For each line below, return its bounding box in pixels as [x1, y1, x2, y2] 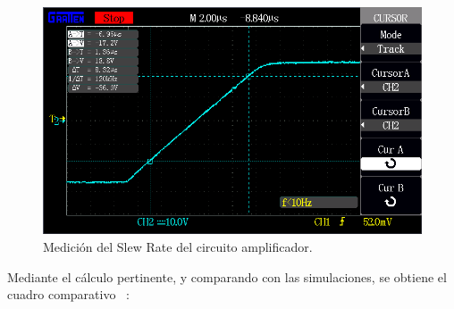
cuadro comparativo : [7, 285, 130, 304]
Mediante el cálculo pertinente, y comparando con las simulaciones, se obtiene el [7, 267, 447, 286]
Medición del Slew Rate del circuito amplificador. [43, 237, 313, 255]
